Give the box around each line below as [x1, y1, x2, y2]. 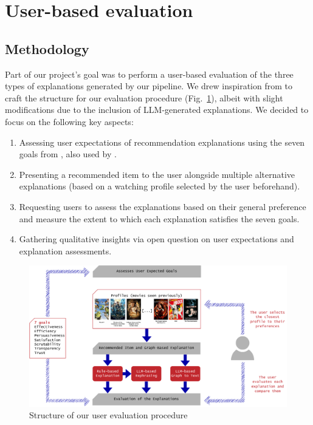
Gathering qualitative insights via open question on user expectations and [19, 233, 294, 245]
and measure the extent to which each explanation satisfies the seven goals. [19, 212, 300, 225]
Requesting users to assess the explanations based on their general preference [19, 200, 306, 212]
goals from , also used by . [19, 148, 117, 160]
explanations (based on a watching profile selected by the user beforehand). [19, 180, 300, 192]
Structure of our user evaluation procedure [29, 409, 188, 421]
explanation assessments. [19, 244, 112, 257]
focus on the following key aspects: [5, 115, 134, 127]
